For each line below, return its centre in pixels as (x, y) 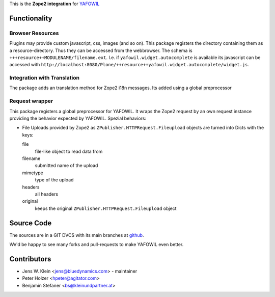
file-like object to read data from (69, 151)
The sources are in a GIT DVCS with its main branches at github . (77, 235)
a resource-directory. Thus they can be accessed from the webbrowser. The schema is (101, 50)
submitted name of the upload (66, 166)
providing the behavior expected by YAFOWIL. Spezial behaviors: (78, 118)
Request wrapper (31, 101)
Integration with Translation (45, 78)
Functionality (31, 18)
